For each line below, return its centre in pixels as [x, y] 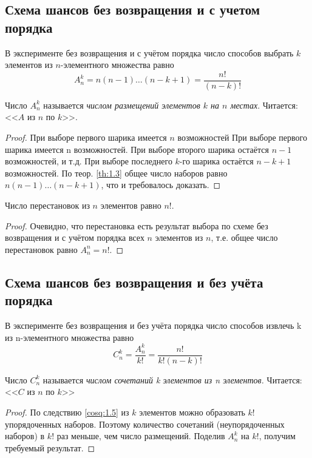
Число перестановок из [47, 205]
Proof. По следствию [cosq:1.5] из [67, 412]
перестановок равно [41, 249]
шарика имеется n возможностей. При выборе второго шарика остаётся [137, 149]
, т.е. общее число [244, 237]
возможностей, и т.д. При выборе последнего [89, 161]
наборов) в [25, 436]
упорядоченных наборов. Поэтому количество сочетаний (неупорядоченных [145, 424]
